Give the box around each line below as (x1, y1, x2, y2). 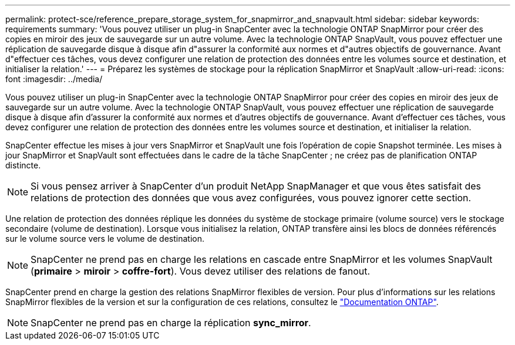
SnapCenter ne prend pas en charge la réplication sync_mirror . (31, 317, 311, 329)
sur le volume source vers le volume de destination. (5, 234, 205, 243)
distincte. (5, 160, 41, 170)
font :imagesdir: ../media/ (5, 74, 103, 84)
